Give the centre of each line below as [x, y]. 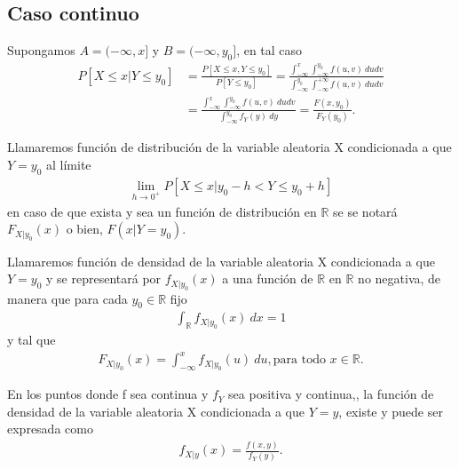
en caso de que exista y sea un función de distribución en [162, 211]
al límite [69, 164]
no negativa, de [400, 278]
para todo [299, 360]
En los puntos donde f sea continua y [108, 394]
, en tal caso [269, 50]
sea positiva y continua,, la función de [331, 394]
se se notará [365, 211]
